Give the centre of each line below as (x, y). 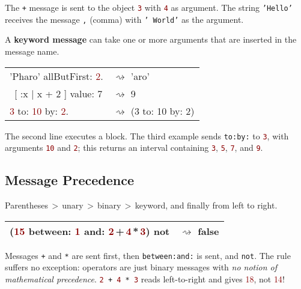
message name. (32, 51)
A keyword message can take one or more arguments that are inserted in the (151, 39)
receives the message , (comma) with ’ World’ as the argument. (124, 19)
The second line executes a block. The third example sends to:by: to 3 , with (147, 135)
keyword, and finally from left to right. (206, 205)
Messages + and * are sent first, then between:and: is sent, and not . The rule (148, 255)
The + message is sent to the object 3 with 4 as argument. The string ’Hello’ (149, 7)
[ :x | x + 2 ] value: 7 (59, 93)
